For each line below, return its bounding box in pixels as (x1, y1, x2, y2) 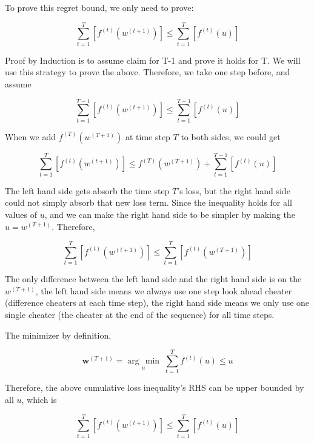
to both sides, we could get (181, 130, 281, 143)
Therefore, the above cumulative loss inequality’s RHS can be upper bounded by (5, 381, 304, 394)
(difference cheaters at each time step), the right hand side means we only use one (5, 296, 310, 309)
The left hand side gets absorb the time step (5, 184, 170, 197)
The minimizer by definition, (5, 328, 112, 341)
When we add (5, 130, 56, 143)
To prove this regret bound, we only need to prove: (5, 1, 194, 13)
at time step (125, 130, 170, 143)
